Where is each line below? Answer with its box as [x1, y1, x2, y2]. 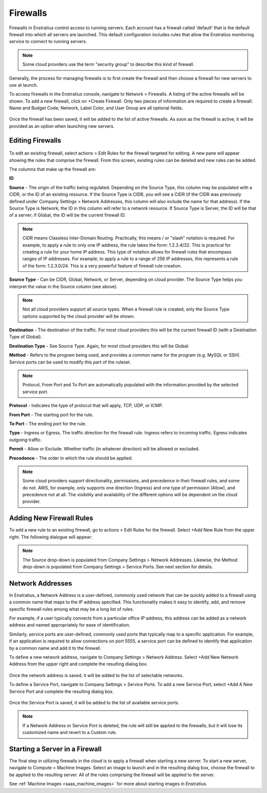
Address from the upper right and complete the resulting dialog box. [9, 661, 148, 667]
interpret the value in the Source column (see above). [9, 283, 118, 289]
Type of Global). [9, 334, 42, 340]
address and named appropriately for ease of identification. [9, 622, 131, 628]
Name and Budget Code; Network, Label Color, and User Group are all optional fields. [9, 105, 183, 111]
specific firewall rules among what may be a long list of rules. [9, 606, 134, 612]
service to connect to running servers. [9, 39, 88, 45]
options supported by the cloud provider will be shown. [22, 313, 135, 319]
